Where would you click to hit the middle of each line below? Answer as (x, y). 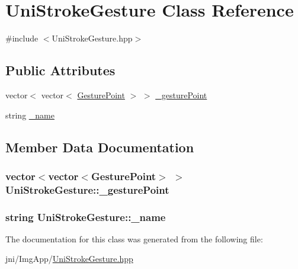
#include (22, 38)
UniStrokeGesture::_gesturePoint (87, 189)
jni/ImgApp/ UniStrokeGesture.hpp (69, 259)
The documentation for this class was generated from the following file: (134, 238)
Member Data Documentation (100, 147)
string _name (30, 115)
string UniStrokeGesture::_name (86, 217)
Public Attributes (60, 70)
